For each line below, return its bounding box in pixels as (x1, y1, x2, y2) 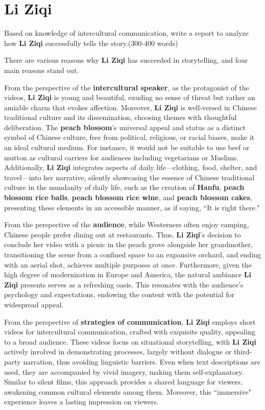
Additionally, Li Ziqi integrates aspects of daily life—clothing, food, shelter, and (4, 162, 257, 173)
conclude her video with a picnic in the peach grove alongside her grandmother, (4, 239, 253, 250)
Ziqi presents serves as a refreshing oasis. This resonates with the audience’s (4, 279, 244, 290)
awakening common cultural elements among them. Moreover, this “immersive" (4, 386, 251, 397)
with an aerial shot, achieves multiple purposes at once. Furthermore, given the (4, 259, 252, 270)
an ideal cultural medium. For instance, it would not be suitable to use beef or (4, 142, 250, 153)
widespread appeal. (4, 299, 64, 309)
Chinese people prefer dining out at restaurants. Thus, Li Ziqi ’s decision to (4, 229, 241, 239)
